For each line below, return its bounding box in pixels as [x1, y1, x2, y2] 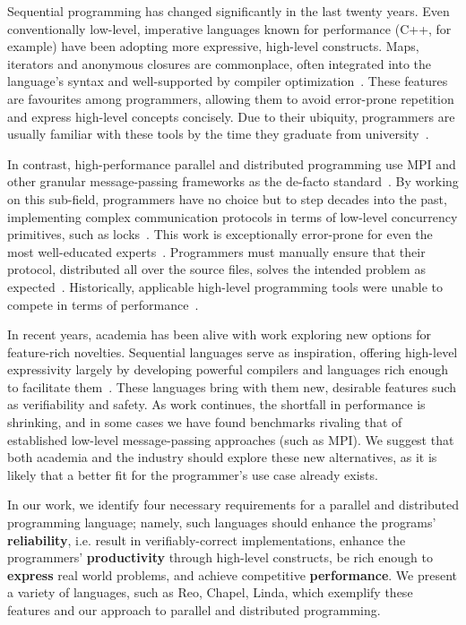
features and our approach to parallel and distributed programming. [7, 601, 381, 619]
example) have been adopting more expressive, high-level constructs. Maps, [7, 37, 419, 56]
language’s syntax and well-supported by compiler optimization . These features [7, 72, 448, 90]
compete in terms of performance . [7, 295, 199, 313]
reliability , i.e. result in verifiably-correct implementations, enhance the [7, 530, 406, 549]
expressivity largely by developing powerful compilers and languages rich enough [7, 360, 449, 379]
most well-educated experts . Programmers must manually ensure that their [7, 242, 426, 261]
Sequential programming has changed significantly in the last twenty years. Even [7, 2, 450, 20]
